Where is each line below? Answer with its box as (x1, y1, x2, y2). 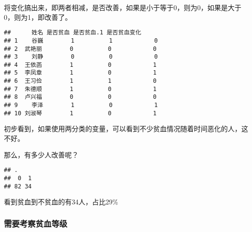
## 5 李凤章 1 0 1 (4, 69, 157, 77)
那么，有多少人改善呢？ (4, 149, 79, 159)
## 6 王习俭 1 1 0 (4, 77, 157, 85)
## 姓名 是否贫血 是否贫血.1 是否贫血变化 (4, 29, 142, 36)
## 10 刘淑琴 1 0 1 (4, 109, 157, 117)
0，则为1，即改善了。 (4, 12, 72, 22)
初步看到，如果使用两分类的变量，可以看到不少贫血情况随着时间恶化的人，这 (4, 124, 248, 134)
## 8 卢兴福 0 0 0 (4, 93, 157, 101)
